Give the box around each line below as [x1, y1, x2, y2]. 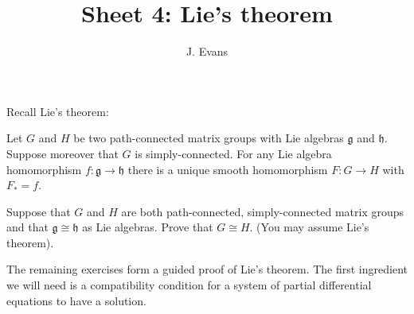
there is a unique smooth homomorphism [127, 161, 328, 177]
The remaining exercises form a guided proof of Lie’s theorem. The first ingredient [6, 261, 408, 277]
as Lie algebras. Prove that [82, 219, 213, 235]
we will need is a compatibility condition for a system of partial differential [6, 277, 372, 293]
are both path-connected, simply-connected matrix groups [121, 203, 404, 219]
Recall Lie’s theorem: [6, 103, 109, 119]
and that [6, 219, 49, 235]
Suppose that [6, 203, 71, 219]
